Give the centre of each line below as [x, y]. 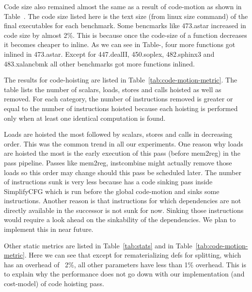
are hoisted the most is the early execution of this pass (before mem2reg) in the [122, 153]
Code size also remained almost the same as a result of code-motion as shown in [123, 6]
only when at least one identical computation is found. [85, 118]
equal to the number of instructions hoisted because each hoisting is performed [121, 108]
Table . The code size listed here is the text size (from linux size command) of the [126, 16]
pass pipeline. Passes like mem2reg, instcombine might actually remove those [118, 162]
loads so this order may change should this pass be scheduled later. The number [123, 172]
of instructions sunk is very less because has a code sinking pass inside [108, 182]
